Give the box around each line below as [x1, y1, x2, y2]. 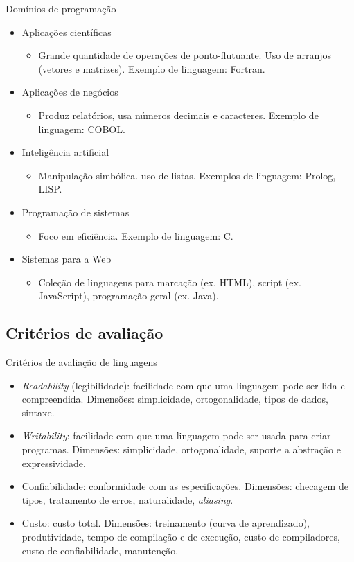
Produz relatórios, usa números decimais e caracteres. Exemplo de [38, 107, 319, 122]
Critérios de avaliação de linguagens [6, 355, 157, 369]
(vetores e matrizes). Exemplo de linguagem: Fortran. [38, 61, 265, 76]
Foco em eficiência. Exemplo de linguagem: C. [38, 228, 233, 243]
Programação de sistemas [21, 204, 130, 219]
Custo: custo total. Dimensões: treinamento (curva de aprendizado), [21, 516, 310, 530]
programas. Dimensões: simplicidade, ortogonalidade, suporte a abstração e [21, 442, 341, 457]
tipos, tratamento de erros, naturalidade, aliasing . [21, 492, 233, 507]
